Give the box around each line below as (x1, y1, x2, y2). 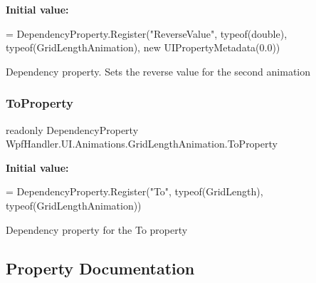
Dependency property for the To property (6, 222, 188, 237)
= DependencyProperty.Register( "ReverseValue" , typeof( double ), (6, 26, 288, 41)
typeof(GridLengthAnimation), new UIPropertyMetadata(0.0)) (6, 40, 280, 55)
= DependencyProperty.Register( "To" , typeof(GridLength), (6, 184, 263, 199)
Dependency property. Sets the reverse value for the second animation (6, 63, 311, 78)
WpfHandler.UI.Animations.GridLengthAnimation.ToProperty (6, 136, 278, 151)
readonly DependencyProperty (6, 122, 139, 137)
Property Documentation (6, 257, 195, 279)
